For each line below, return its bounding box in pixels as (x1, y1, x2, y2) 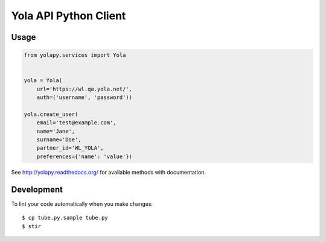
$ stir (22, 223, 42, 229)
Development (11, 184, 63, 194)
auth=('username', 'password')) (36, 94, 133, 101)
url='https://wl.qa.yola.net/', (36, 85, 133, 92)
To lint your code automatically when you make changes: (11, 200, 153, 208)
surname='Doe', (36, 136, 81, 143)
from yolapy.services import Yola (24, 52, 126, 59)
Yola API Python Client (11, 9, 126, 22)
